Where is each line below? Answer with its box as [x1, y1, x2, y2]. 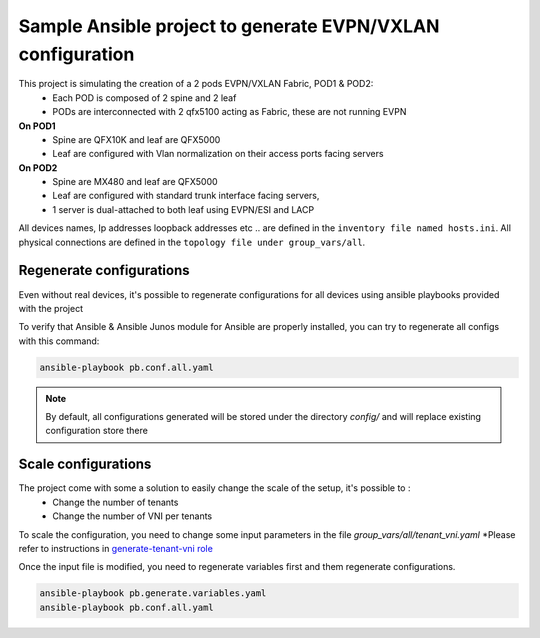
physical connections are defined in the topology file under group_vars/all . [18, 236, 366, 248]
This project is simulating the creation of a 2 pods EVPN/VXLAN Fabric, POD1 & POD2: [18, 78, 374, 90]
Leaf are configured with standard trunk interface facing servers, [52, 190, 320, 202]
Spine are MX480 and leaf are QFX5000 [52, 176, 219, 188]
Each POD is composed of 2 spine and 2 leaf [52, 91, 237, 104]
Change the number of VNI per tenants [52, 510, 213, 522]
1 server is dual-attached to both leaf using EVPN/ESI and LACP [52, 203, 315, 215]
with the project [18, 302, 84, 314]
